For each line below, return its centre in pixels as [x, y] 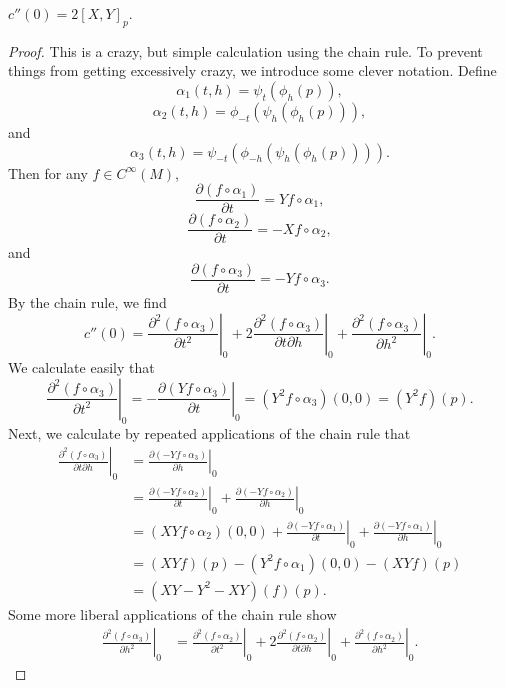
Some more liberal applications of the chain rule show [172, 613]
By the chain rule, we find [87, 301]
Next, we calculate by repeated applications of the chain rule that [209, 432]
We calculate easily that [81, 367]
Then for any [48, 172]
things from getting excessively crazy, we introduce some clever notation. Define [252, 70]
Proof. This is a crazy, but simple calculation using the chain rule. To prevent [245, 50]
